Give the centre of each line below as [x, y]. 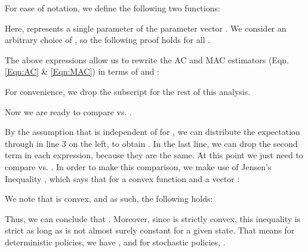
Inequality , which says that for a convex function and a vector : [122, 178]
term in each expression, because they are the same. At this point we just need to [154, 155]
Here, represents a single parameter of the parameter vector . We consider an [146, 28]
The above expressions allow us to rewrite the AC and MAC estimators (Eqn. [147, 59]
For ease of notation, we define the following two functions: [113, 8]
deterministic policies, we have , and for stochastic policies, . [115, 242]
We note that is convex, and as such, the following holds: [109, 199]
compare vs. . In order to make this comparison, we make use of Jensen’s [138, 166]
